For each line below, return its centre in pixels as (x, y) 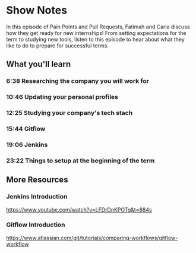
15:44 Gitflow (26, 129)
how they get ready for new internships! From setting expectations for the (96, 33)
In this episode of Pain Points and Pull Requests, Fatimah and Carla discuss (98, 27)
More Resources (37, 180)
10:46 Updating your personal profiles (62, 97)
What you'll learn (39, 64)
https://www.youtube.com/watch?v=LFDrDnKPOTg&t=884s (79, 209)
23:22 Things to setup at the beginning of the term (80, 161)
